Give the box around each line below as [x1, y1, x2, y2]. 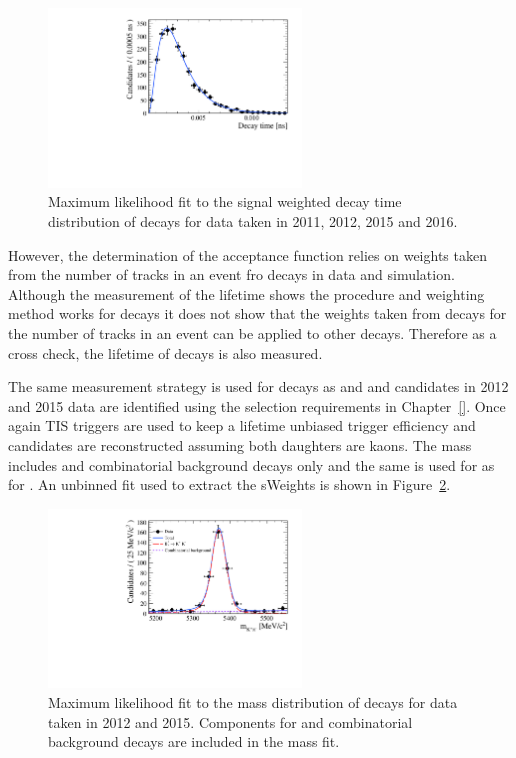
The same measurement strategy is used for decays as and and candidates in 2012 [8, 376, 509, 397]
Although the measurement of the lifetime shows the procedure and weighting [8, 283, 485, 304]
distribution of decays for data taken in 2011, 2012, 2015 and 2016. [48, 210, 458, 231]
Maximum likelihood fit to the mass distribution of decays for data [48, 692, 458, 713]
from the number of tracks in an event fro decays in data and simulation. [8, 264, 455, 285]
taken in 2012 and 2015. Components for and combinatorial [48, 711, 413, 732]
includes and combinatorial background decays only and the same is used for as [8, 454, 495, 475]
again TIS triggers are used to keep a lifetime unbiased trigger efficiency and [8, 415, 476, 436]
